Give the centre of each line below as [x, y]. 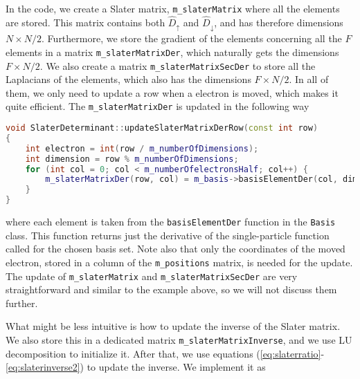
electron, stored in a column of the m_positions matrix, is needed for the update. [179, 262]
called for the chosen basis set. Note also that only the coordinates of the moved [175, 249]
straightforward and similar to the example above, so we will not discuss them [171, 289]
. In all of [309, 79]
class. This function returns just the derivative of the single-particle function [168, 235]
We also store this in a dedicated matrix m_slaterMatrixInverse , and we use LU [179, 340]
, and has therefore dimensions [279, 22]
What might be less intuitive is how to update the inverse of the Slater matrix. [173, 326]
